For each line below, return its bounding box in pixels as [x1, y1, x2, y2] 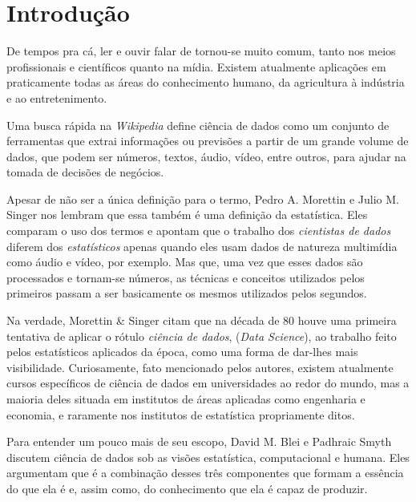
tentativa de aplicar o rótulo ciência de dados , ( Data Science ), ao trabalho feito [6, 327, 397, 344]
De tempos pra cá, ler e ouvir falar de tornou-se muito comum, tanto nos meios [6, 43, 396, 59]
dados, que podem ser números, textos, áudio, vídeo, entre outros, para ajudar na [6, 148, 406, 164]
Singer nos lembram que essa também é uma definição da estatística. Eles [6, 206, 368, 223]
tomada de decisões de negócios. [6, 164, 164, 180]
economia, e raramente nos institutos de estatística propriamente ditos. [6, 406, 355, 423]
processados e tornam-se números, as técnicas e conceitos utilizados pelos [6, 269, 365, 285]
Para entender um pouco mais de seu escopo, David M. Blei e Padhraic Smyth [6, 433, 392, 450]
